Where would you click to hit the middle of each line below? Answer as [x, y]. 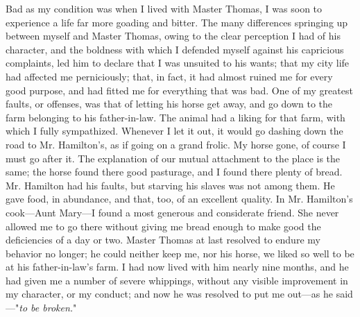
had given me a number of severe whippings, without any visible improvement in [177, 280]
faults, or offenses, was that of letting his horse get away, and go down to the [169, 104]
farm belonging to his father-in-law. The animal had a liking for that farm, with [175, 117]
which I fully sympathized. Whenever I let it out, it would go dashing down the [174, 131]
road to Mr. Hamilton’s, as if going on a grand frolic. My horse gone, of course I [176, 144]
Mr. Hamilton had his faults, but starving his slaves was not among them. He [170, 185]
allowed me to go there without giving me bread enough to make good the [163, 226]
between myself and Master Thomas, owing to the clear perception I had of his [173, 36]
